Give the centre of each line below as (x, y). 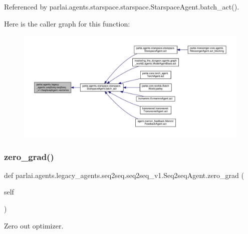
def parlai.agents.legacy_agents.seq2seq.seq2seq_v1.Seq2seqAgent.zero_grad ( (124, 175)
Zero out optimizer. (34, 225)
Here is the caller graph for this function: (67, 23)
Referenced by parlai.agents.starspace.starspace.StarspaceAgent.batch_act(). (122, 6)
